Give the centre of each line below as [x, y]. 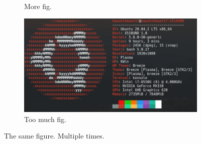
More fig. [38, 6]
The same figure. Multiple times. [54, 136]
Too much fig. [45, 119]
